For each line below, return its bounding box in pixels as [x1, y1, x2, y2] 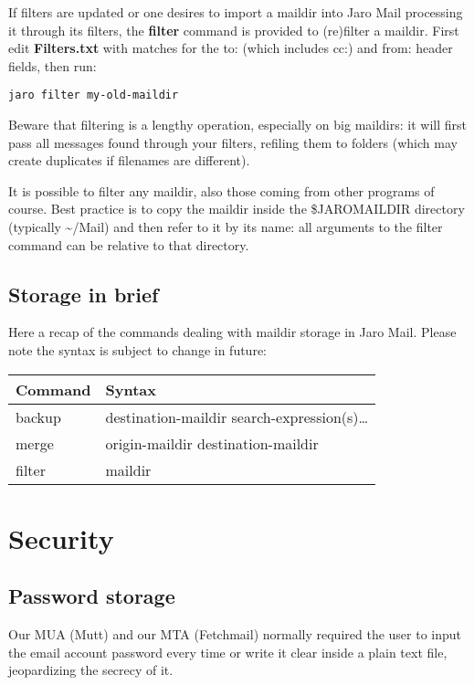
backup [16, 406, 61, 427]
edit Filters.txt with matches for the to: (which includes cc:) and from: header [8, 38, 453, 58]
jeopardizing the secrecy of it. [8, 660, 174, 680]
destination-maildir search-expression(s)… [105, 406, 369, 427]
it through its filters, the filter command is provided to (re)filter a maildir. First [8, 20, 459, 39]
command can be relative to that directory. [8, 235, 249, 254]
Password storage [8, 582, 175, 610]
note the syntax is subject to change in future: [8, 340, 267, 359]
